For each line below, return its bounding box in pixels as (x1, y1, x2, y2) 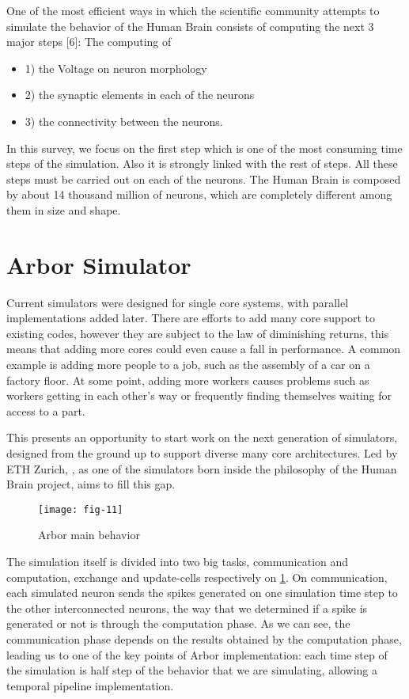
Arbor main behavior (38, 526, 140, 543)
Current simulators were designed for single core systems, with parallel (6, 294, 349, 310)
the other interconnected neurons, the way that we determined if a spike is (6, 599, 368, 616)
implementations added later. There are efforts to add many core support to (6, 310, 375, 326)
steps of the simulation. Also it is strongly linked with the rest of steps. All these (6, 155, 398, 172)
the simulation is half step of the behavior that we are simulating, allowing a (6, 662, 377, 678)
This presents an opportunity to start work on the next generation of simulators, (6, 429, 398, 446)
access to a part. (6, 402, 85, 419)
